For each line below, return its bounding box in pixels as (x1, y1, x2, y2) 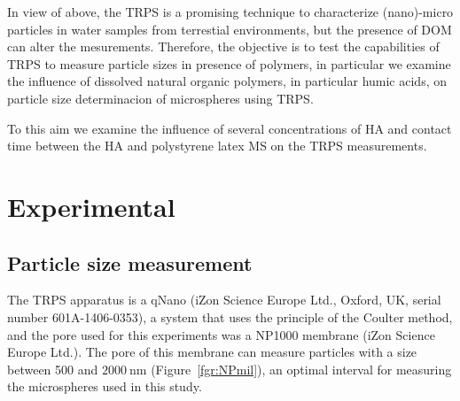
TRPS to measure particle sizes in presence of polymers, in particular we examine (7, 54, 451, 73)
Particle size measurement (7, 249, 253, 276)
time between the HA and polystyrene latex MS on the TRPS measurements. (7, 136, 427, 155)
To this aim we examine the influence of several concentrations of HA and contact (7, 119, 452, 137)
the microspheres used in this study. (7, 377, 202, 396)
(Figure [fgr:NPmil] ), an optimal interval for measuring (151, 359, 452, 378)
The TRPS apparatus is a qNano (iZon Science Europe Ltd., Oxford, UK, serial (7, 290, 441, 309)
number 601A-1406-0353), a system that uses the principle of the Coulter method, (7, 307, 453, 326)
